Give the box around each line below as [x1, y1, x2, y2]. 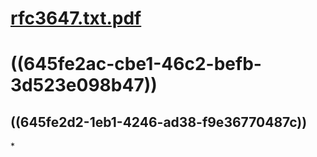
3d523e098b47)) [10, 74, 158, 97]
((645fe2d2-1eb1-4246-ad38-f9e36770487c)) [10, 113, 308, 131]
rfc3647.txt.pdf [10, 7, 142, 30]
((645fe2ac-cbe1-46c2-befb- [10, 53, 262, 76]
